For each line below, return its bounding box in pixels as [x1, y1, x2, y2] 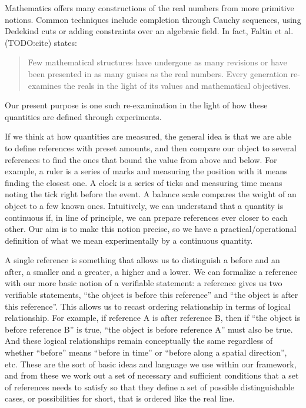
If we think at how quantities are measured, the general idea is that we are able [5, 130, 292, 142]
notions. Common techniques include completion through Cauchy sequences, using [5, 13, 301, 25]
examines [28, 79, 61, 91]
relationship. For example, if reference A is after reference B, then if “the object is [5, 311, 301, 324]
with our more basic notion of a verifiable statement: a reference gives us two [5, 277, 282, 289]
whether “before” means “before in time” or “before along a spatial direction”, [5, 346, 287, 359]
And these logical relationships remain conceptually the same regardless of [5, 334, 273, 347]
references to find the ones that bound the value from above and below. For [5, 153, 277, 165]
